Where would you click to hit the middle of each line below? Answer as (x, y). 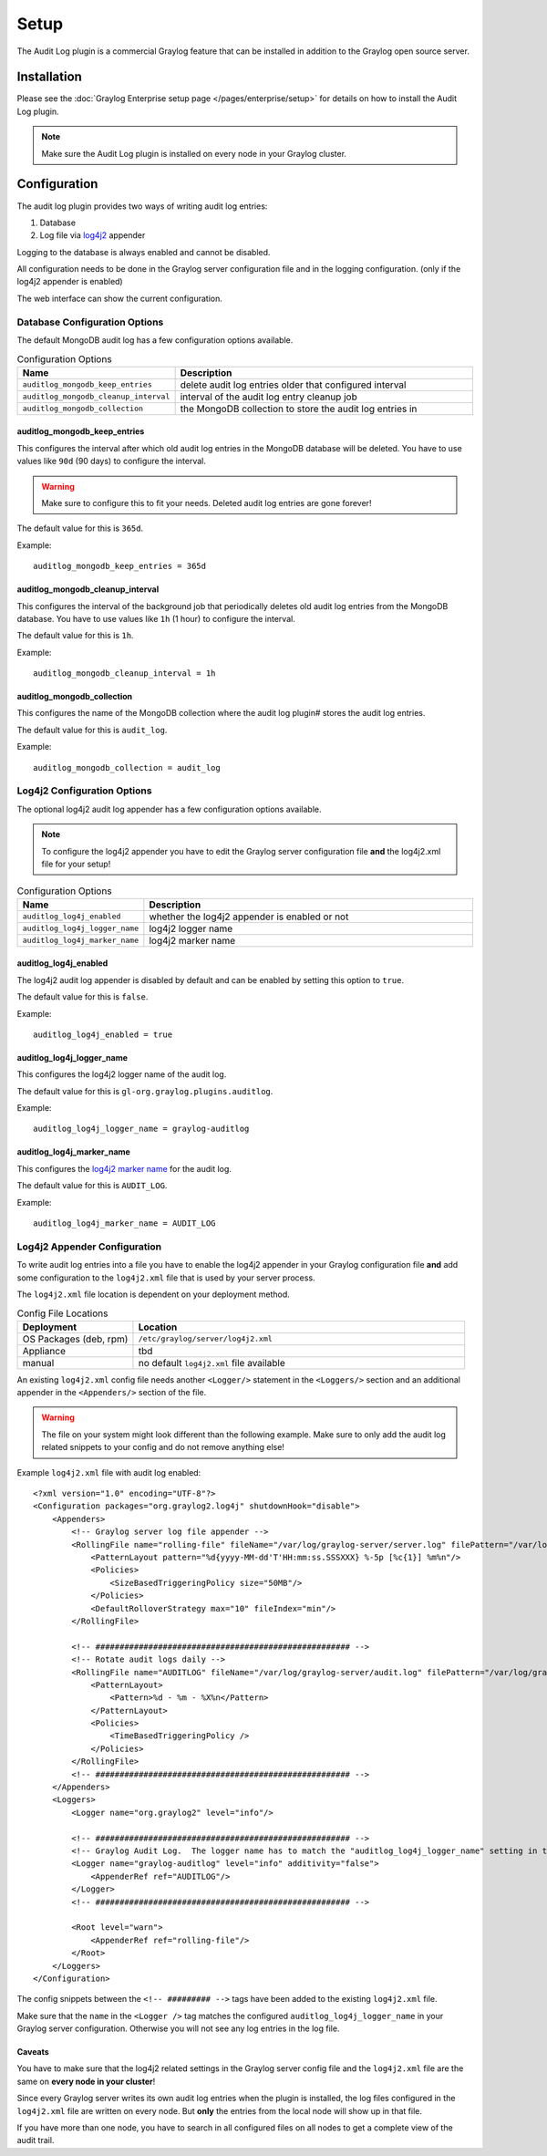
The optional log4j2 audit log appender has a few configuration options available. (169, 809)
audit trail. (36, 2140)
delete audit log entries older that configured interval (293, 385)
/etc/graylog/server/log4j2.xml (205, 1339)
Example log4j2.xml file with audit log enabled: (109, 1472)
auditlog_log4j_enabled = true (103, 1034)
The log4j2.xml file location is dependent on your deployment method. (154, 1294)
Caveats (33, 2052)
